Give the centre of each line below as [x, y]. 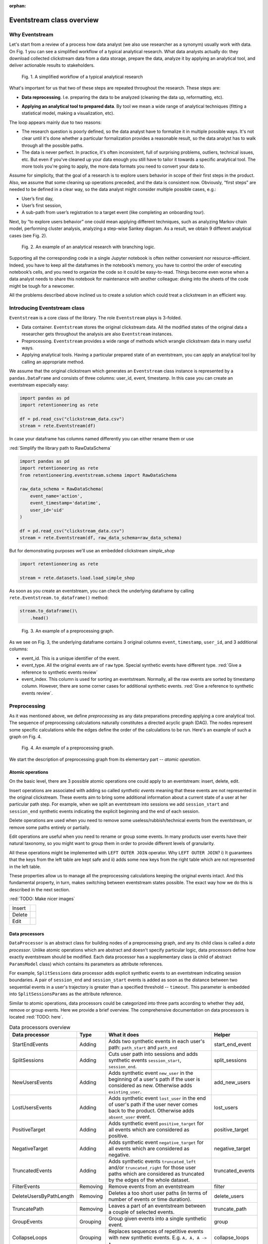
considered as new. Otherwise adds [150, 1086]
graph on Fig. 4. [25, 737]
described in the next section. [40, 889]
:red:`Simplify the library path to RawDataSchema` [60, 448]
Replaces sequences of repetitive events [156, 1232]
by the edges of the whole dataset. [149, 1180]
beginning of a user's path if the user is [154, 1079]
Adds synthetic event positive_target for [156, 1124]
